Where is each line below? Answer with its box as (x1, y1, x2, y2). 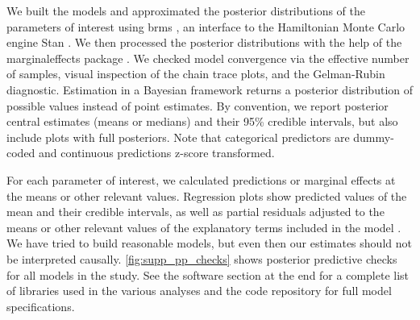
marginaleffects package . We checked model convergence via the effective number (6, 49, 410, 66)
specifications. (6, 297, 75, 314)
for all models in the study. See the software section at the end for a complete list (6, 266, 410, 283)
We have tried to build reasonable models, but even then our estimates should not (6, 235, 412, 251)
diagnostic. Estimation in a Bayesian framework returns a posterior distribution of (6, 81, 413, 98)
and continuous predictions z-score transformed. (39, 144, 275, 161)
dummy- (353, 128, 394, 145)
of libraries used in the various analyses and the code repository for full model (6, 282, 392, 299)
